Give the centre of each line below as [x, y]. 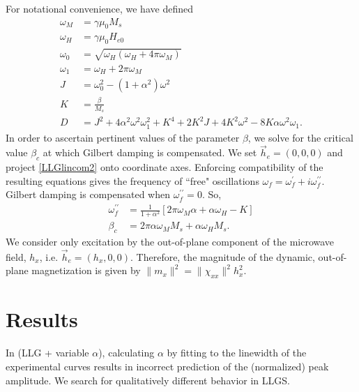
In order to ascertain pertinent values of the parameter [123, 137]
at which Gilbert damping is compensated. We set [150, 152]
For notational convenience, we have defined [99, 8]
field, [16, 256]
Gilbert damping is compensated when [88, 194]
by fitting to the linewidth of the [237, 353]
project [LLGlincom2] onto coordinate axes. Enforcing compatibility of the [165, 167]
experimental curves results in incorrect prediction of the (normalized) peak [167, 366]
